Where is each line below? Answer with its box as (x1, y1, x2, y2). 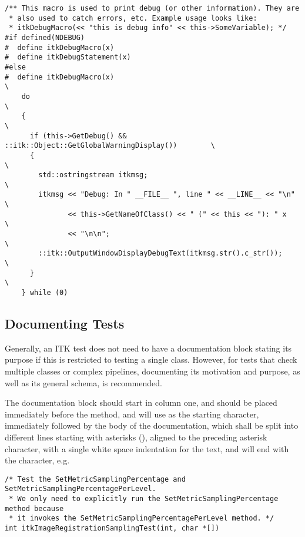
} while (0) (21, 289, 68, 297)
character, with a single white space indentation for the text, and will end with (5, 442, 289, 455)
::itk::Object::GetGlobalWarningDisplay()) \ (5, 141, 215, 150)
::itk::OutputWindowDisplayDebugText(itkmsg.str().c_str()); (38, 249, 283, 258)
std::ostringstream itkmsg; (38, 171, 148, 180)
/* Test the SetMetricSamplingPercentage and (5, 475, 186, 483)
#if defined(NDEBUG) (5, 33, 85, 42)
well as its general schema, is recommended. (5, 376, 162, 389)
